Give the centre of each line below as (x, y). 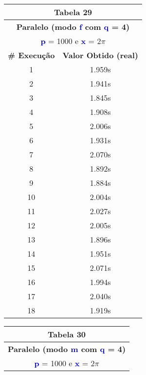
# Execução (31, 55)
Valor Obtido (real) (100, 55)
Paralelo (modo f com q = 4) (73, 27)
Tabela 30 (67, 334)
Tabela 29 (73, 12)
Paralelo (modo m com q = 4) (67, 349)
